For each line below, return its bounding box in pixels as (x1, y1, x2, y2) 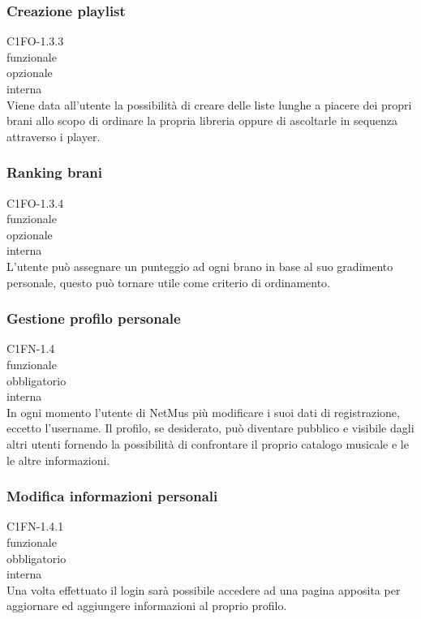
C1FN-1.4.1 (6, 518, 64, 535)
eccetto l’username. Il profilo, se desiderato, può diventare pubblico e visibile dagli (6, 419, 415, 436)
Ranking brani (6, 162, 103, 183)
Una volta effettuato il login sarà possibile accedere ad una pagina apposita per (6, 581, 401, 598)
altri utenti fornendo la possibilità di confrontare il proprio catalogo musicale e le (6, 435, 409, 452)
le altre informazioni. (6, 451, 110, 468)
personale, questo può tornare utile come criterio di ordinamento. (6, 273, 331, 290)
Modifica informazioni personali (6, 486, 218, 506)
